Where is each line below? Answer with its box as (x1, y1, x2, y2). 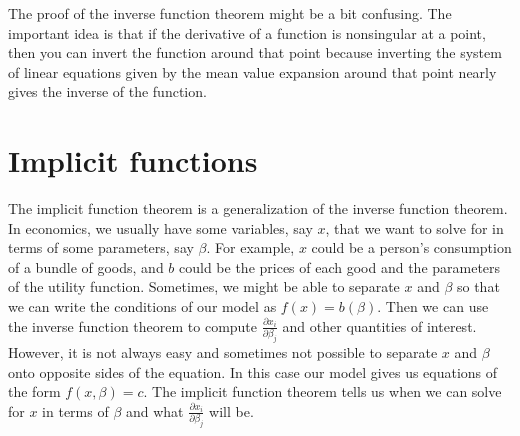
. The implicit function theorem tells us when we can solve (143, 381, 502, 402)
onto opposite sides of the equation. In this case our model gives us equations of (8, 361, 498, 382)
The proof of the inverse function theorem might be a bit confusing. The (8, 3, 452, 23)
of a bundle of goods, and (8, 256, 164, 277)
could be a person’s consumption (311, 237, 512, 258)
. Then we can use (377, 296, 489, 317)
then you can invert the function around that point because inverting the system (8, 42, 502, 63)
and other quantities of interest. (282, 315, 477, 336)
